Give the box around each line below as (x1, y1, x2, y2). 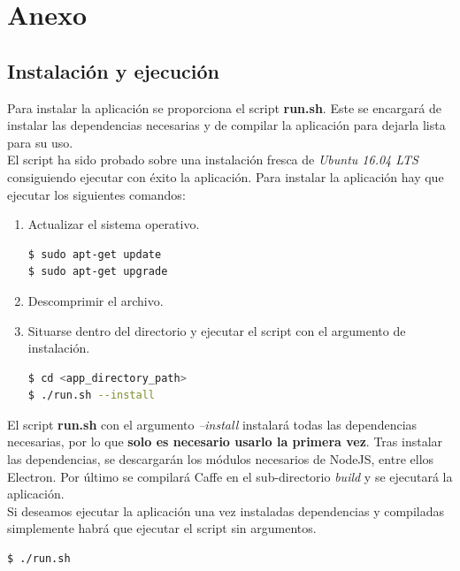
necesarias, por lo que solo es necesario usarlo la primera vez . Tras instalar (7, 432, 443, 451)
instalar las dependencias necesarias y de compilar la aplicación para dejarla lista (7, 116, 446, 134)
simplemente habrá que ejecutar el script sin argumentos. (7, 519, 317, 537)
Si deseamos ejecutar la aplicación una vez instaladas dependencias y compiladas (7, 501, 444, 520)
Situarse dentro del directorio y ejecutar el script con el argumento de (27, 321, 406, 339)
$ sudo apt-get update (27, 247, 162, 261)
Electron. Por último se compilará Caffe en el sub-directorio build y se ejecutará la (7, 467, 453, 485)
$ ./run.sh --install (27, 389, 155, 402)
